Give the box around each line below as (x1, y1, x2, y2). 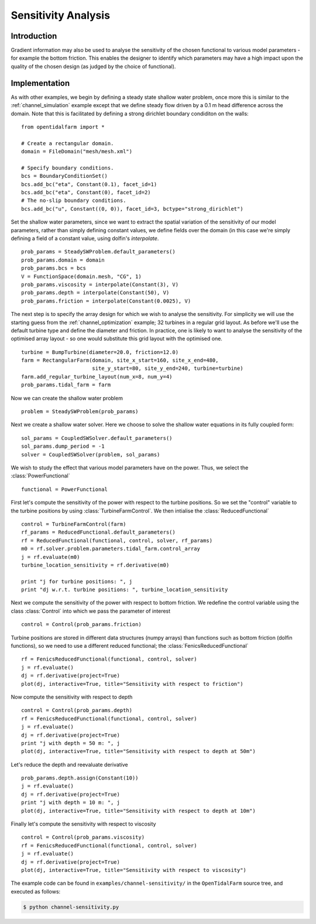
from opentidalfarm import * (21, 123, 105, 130)
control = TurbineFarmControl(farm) (21, 521, 126, 527)
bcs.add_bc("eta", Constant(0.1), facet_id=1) (21, 181, 157, 187)
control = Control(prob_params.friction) (21, 621, 142, 628)
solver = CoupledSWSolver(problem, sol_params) (21, 451, 160, 458)
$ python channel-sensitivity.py (23, 904, 119, 910)
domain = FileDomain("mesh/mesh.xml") (21, 148, 133, 155)
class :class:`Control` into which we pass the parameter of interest (11, 607, 171, 614)
